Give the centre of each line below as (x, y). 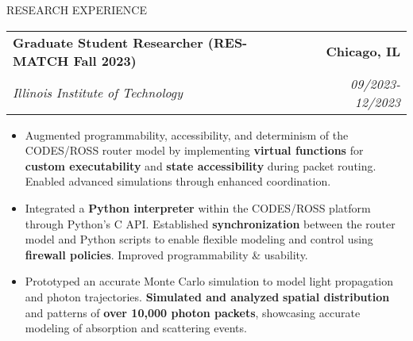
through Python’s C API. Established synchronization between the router (210, 223)
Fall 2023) (105, 60)
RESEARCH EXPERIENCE (77, 10)
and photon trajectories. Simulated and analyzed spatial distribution (207, 296)
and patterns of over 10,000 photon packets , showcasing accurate (193, 312)
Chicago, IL (363, 52)
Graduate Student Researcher (108, 42)
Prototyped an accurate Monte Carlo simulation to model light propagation (209, 281)
